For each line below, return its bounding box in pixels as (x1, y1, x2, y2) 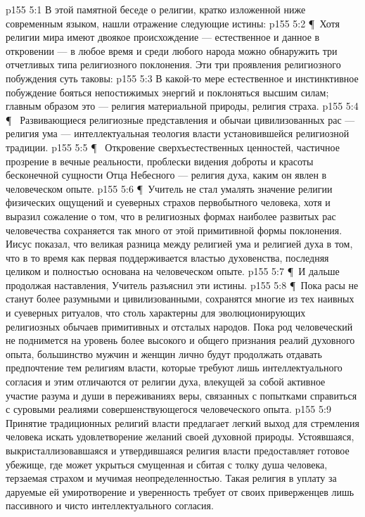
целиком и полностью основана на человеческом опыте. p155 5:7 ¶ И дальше (6, 264, 340, 279)
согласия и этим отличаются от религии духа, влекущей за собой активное (6, 374, 326, 389)
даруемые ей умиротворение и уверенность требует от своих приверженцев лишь (6, 484, 354, 499)
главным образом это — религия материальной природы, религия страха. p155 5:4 (6, 98, 359, 113)
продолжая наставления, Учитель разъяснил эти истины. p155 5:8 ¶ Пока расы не (6, 277, 359, 292)
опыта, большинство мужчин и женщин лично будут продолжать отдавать (6, 346, 322, 361)
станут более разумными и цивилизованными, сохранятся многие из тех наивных (6, 291, 354, 306)
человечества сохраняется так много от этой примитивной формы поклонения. (6, 222, 342, 237)
